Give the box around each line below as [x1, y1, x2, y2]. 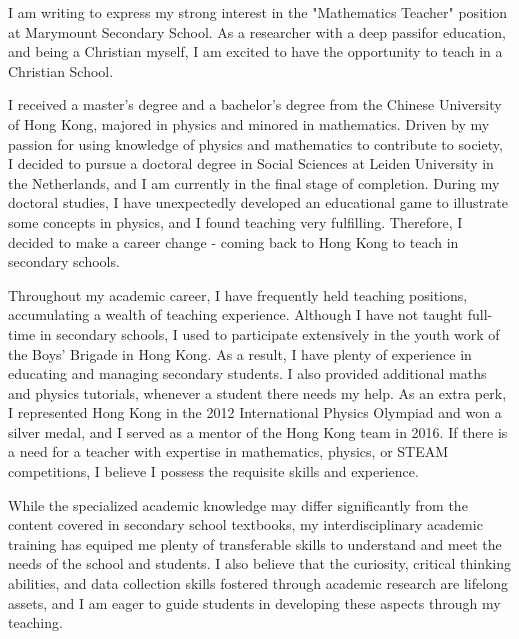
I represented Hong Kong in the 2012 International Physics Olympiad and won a [8, 402, 502, 423]
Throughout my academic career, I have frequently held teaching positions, [8, 284, 468, 305]
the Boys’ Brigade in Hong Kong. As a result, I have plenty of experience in [8, 343, 472, 364]
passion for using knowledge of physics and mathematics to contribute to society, [8, 133, 503, 154]
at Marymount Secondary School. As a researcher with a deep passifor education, [8, 21, 506, 42]
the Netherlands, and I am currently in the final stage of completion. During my [8, 172, 500, 193]
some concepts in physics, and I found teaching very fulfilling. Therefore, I [8, 211, 463, 232]
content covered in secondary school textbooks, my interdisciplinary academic [8, 514, 483, 535]
